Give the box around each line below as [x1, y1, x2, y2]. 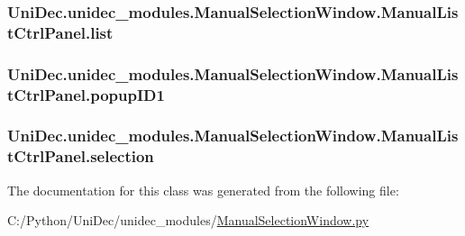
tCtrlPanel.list [7, 21, 114, 43]
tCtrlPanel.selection [7, 145, 154, 168]
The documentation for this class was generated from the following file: [7, 180, 399, 199]
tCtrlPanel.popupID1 [7, 83, 165, 105]
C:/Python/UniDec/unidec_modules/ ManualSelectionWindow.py [7, 211, 369, 230]
